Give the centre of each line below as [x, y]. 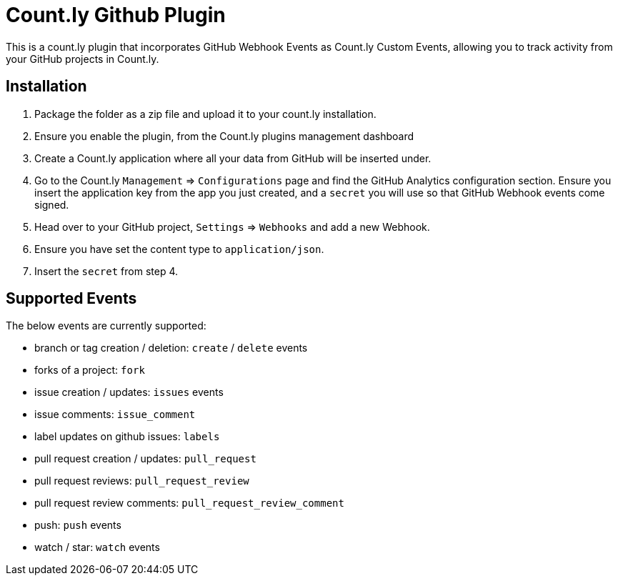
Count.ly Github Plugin [116, 15]
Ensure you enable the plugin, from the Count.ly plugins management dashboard [224, 136]
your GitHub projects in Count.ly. [83, 59]
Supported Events [71, 299]
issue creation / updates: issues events [129, 392]
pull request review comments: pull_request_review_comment [189, 503]
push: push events [78, 525]
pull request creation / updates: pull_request [145, 459]
